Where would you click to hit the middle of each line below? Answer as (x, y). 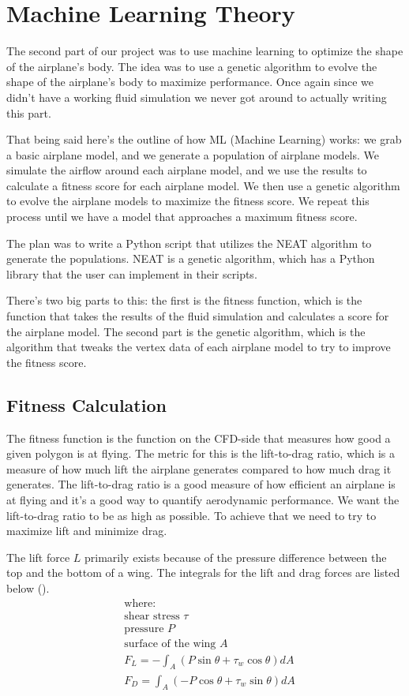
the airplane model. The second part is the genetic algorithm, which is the (186, 331)
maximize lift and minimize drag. (87, 531)
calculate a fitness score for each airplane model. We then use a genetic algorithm (203, 185)
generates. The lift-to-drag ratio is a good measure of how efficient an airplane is (201, 484)
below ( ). (28, 587)
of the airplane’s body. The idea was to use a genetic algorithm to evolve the (192, 66)
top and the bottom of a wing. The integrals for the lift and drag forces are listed (203, 573)
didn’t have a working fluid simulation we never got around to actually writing (197, 97)
